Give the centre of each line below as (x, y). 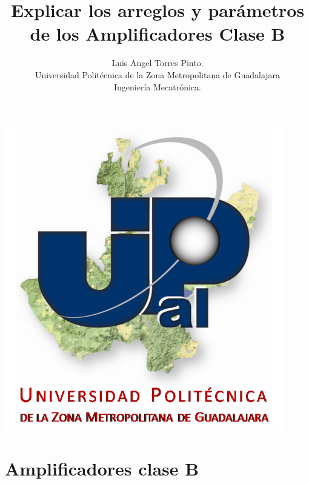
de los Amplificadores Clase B (158, 34)
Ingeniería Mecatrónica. (158, 86)
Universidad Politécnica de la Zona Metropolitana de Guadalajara (158, 74)
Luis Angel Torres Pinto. (158, 63)
